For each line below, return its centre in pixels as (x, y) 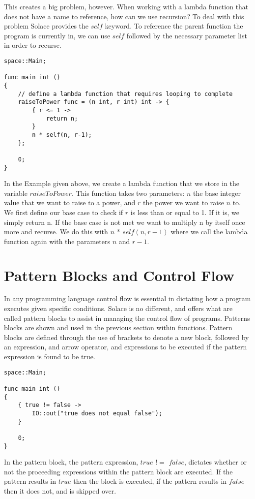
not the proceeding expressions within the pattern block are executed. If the (118, 471)
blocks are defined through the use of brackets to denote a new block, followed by (127, 337)
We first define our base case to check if (64, 212)
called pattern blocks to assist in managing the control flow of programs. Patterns (127, 318)
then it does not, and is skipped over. (60, 490)
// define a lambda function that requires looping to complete (125, 94)
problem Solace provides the (46, 26)
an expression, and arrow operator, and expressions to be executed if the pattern (126, 347)
